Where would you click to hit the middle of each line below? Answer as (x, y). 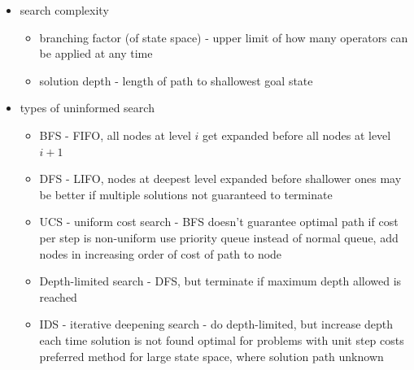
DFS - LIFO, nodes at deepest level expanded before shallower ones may (220, 178)
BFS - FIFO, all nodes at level (115, 135)
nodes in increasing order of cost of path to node (161, 253)
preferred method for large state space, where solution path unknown (211, 356)
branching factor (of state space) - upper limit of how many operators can (224, 37)
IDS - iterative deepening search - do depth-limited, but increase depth (216, 324)
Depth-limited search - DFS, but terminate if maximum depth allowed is (220, 281)
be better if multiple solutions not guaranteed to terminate (186, 194)
